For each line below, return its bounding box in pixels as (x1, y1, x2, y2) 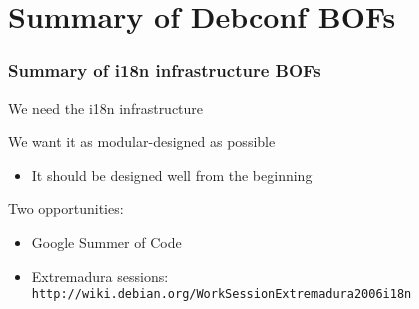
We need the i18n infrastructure (8, 97, 204, 118)
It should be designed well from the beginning (31, 164, 313, 185)
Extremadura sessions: (31, 265, 169, 286)
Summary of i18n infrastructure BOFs (8, 58, 321, 83)
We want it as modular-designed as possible (8, 131, 276, 152)
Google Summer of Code (31, 231, 182, 252)
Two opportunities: (8, 198, 124, 219)
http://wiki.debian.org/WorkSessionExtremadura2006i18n (31, 287, 412, 302)
